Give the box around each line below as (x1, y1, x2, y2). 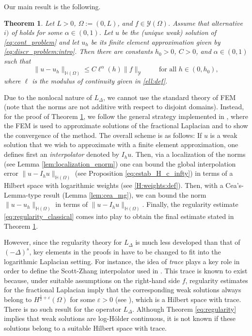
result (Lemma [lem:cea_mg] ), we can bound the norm (43, 189, 206, 200)
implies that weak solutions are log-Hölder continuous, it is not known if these (4, 313, 236, 323)
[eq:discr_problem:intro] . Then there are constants (4, 46, 153, 56)
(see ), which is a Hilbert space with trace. (115, 294, 241, 304)
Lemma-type (4, 189, 41, 200)
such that (4, 55, 31, 66)
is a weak (210, 130, 237, 140)
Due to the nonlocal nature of (4, 92, 92, 102)
